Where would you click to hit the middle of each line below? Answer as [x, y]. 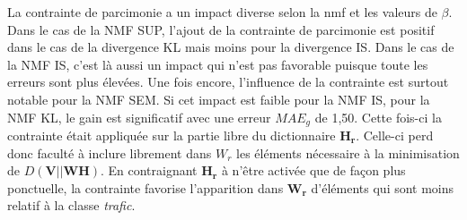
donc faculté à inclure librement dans [110, 152]
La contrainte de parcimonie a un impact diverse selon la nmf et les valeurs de [222, 12]
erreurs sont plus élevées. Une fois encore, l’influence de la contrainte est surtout [228, 82]
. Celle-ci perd [395, 135]
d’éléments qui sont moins [383, 187]
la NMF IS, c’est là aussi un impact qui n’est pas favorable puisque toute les [218, 64]
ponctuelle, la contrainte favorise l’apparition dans [145, 187]
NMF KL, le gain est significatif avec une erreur [139, 117]
